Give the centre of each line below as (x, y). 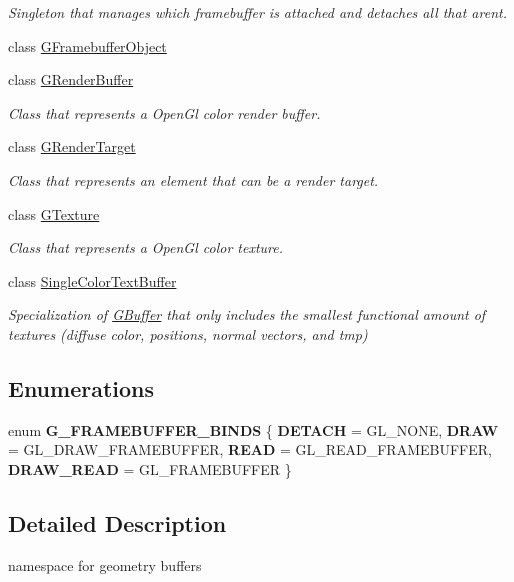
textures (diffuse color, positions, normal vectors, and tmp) (188, 333)
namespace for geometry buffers (105, 564)
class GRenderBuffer (71, 79)
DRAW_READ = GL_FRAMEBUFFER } (150, 468)
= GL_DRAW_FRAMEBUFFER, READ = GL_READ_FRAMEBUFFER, (250, 449)
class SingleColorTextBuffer (92, 280)
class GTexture (54, 213)
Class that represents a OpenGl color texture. (145, 247)
